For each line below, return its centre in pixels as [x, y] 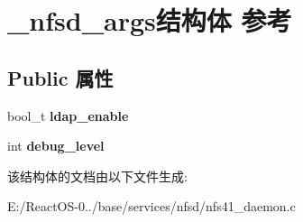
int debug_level [56, 146]
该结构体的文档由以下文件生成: [97, 176]
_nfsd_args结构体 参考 [150, 20]
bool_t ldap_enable [68, 115]
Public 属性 [60, 77]
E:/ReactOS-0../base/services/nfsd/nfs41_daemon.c [151, 206]
